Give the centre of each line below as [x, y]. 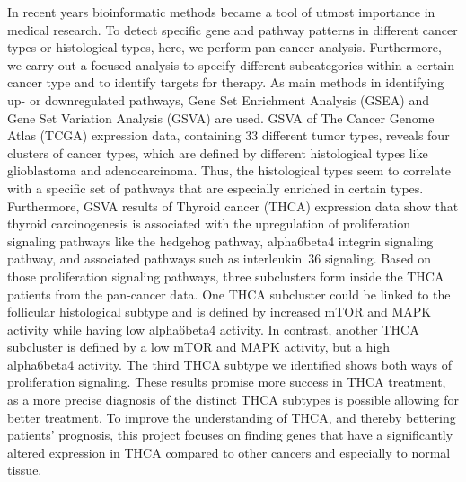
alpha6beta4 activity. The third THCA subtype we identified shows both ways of [230, 364]
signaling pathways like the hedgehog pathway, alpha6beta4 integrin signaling [220, 241]
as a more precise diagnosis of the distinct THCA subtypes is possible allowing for [233, 400]
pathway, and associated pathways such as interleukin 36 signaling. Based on [220, 259]
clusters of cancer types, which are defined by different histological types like [218, 152]
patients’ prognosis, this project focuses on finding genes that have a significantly [230, 435]
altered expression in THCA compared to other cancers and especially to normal [229, 452]
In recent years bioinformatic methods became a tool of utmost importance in [221, 12]
